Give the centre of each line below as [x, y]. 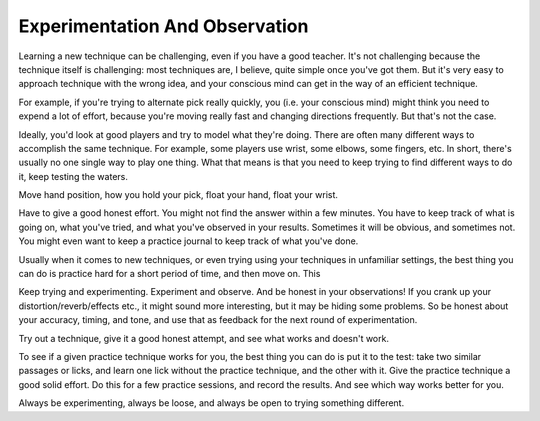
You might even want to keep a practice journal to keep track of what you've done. [188, 241]
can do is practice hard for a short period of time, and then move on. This [169, 274]
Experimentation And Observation [163, 26]
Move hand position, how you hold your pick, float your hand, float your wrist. [178, 195]
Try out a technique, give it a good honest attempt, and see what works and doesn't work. [204, 338]
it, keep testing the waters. [73, 176]
